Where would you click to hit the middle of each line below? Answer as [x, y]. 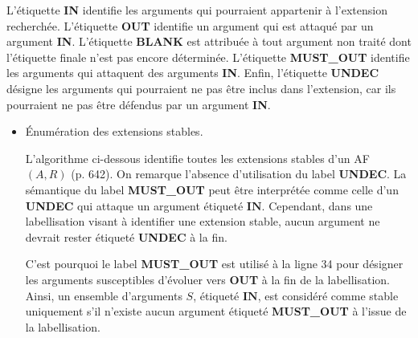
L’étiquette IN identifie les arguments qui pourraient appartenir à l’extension [197, 10]
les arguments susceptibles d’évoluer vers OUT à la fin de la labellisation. [208, 279]
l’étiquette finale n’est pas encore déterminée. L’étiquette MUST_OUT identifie [208, 57]
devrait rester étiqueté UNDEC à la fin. [126, 236]
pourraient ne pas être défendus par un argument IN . [139, 104]
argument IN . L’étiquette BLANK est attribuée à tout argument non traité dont [209, 41]
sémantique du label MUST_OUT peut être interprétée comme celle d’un [212, 189]
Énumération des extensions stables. [114, 131]
